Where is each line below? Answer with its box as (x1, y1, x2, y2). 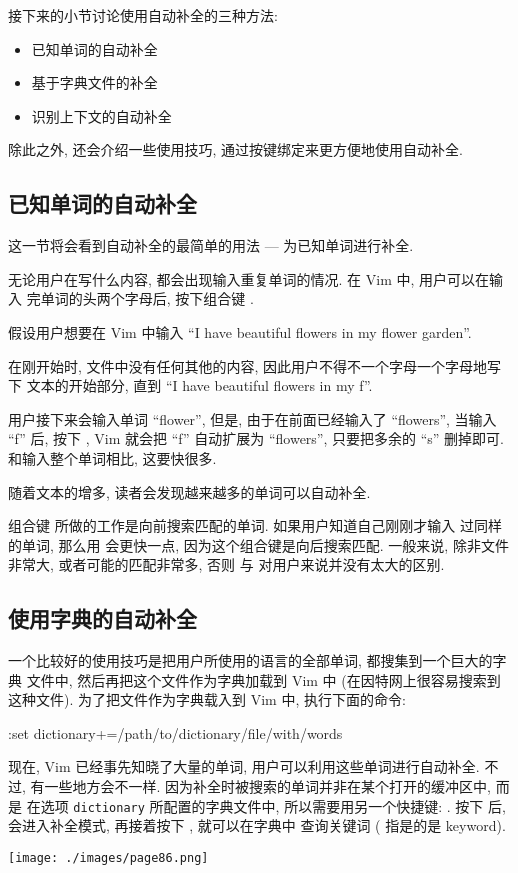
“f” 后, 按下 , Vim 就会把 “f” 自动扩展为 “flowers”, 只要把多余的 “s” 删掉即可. (8, 428, 504, 449)
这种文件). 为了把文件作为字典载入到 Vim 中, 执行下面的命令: (8, 689, 406, 710)
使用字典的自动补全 (8, 603, 197, 634)
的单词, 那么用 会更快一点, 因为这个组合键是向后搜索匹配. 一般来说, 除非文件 (8, 534, 509, 555)
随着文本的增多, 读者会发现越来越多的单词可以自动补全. (8, 481, 371, 502)
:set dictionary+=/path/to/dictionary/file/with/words (8, 722, 343, 743)
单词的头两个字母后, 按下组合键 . (40, 288, 254, 309)
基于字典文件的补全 (31, 72, 158, 93)
